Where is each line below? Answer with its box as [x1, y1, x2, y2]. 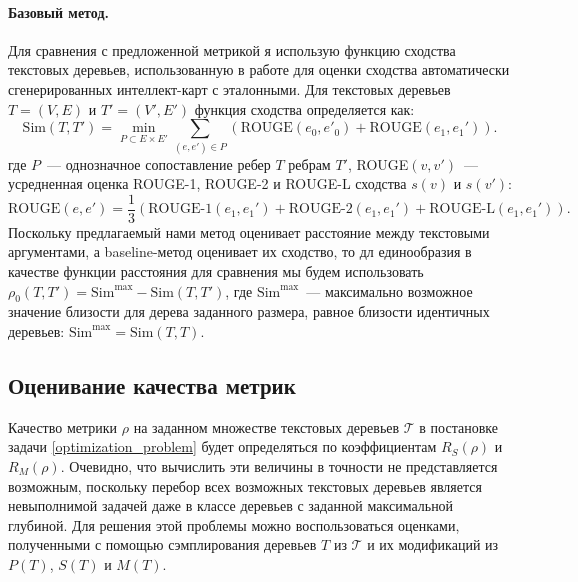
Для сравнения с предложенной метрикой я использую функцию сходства [8, 39, 456, 60]
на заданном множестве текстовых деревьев [133, 416, 400, 437]
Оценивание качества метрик [8, 369, 296, 400]
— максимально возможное [306, 280, 473, 301]
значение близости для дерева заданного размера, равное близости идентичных [8, 301, 490, 322]
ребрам [288, 153, 331, 174]
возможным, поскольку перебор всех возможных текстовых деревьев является [8, 475, 482, 496]
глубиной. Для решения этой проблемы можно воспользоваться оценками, [8, 514, 460, 535]
